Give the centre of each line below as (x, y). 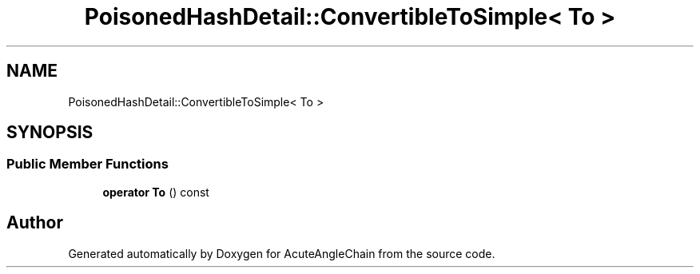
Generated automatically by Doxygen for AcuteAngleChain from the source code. (282, 253)
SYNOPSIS (50, 133)
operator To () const (156, 192)
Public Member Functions (87, 164)
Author (35, 223)
